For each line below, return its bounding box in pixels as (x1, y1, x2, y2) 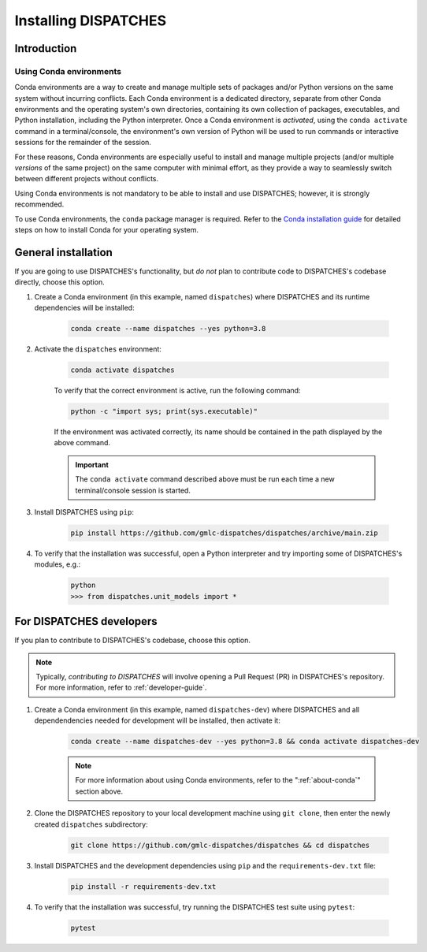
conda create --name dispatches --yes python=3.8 (70, 324, 266, 333)
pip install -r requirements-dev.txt (70, 882, 217, 891)
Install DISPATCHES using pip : (34, 507, 134, 516)
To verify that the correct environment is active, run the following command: (54, 386, 301, 396)
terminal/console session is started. (75, 485, 191, 495)
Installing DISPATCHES (14, 12, 167, 29)
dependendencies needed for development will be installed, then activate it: (34, 716, 281, 725)
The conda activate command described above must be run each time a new (75, 474, 335, 484)
